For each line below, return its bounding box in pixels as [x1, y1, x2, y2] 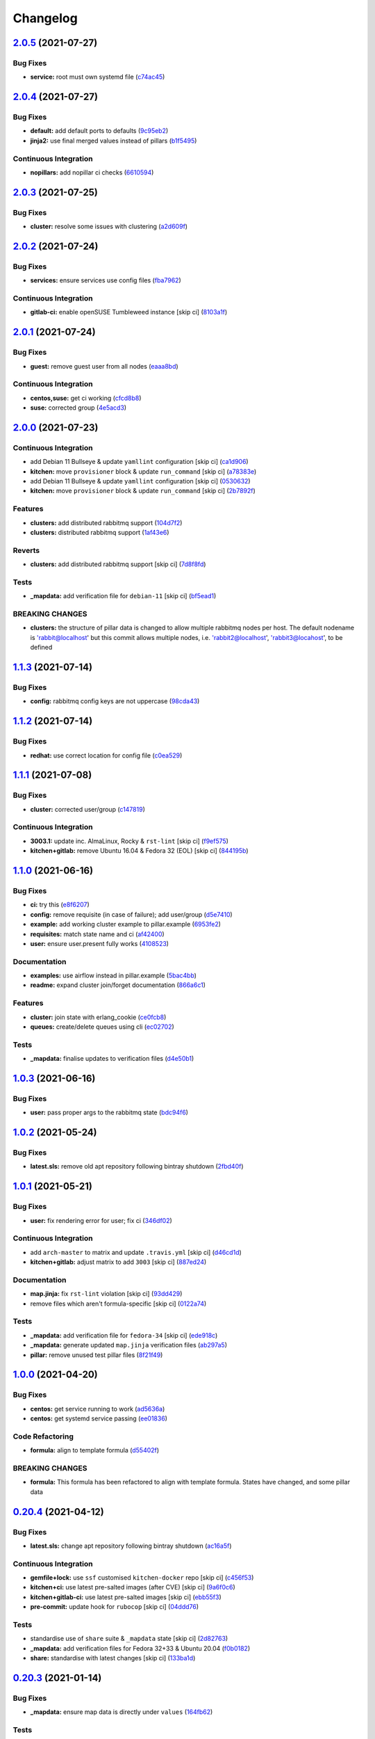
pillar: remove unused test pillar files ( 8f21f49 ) [30, 1350, 163, 1359]
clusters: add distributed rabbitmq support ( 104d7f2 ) [30, 518, 183, 527]
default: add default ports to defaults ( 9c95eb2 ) [30, 127, 169, 135]
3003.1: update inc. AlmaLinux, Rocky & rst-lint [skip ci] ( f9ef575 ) [30, 837, 229, 845]
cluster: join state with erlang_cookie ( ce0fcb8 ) [30, 1013, 167, 1021]
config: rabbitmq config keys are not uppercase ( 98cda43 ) [30, 697, 200, 705]
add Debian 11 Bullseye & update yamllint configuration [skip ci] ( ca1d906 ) [30, 458, 249, 466]
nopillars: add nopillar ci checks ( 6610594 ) [30, 168, 154, 177]
